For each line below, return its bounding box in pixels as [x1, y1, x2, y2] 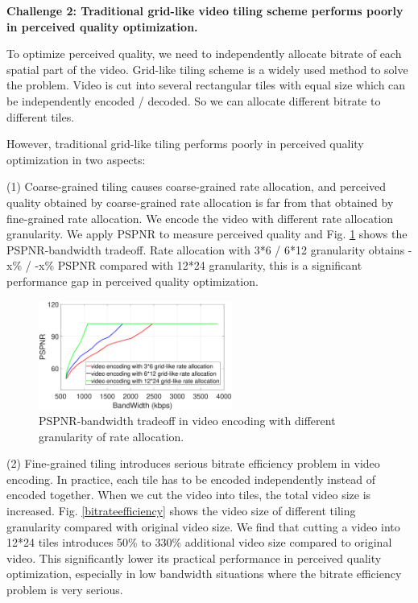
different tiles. [6, 108, 75, 125]
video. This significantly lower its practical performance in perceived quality [6, 549, 382, 566]
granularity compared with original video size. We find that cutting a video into [6, 518, 400, 535]
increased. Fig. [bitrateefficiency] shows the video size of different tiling [6, 502, 356, 519]
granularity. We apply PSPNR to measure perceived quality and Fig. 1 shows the [6, 225, 408, 242]
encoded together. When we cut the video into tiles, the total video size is [6, 486, 371, 503]
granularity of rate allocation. [39, 427, 184, 444]
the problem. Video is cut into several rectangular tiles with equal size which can [6, 76, 406, 93]
